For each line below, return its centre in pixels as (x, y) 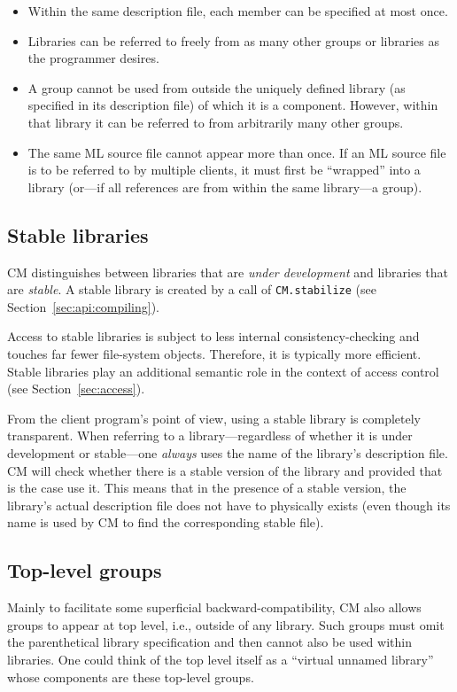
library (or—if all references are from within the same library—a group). (225, 187)
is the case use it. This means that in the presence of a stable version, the (207, 488)
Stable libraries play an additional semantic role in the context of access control (223, 371)
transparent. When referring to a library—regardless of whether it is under (210, 435)
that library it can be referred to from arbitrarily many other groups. (216, 122)
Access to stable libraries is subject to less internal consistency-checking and (213, 336)
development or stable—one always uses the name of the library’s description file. (228, 452)
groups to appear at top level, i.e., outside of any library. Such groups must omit (226, 624)
